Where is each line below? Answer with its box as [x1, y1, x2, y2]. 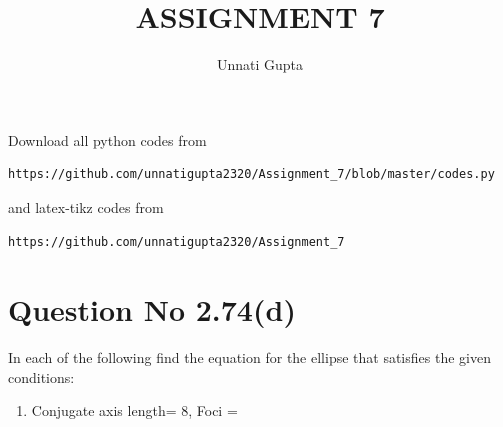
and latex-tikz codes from [8, 196, 164, 217]
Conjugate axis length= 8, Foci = [31, 400, 238, 421]
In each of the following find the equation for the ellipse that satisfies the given [8, 347, 491, 368]
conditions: [8, 366, 75, 387]
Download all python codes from [8, 129, 207, 150]
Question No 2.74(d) [8, 289, 296, 330]
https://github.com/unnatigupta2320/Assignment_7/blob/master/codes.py [8, 167, 495, 182]
